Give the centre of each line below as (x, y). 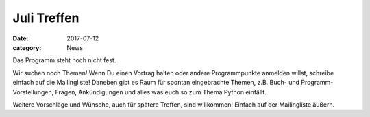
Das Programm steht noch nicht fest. (64, 60)
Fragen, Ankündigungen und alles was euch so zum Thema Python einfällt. (161, 92)
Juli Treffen (46, 18)
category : (27, 47)
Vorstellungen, (33, 92)
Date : (21, 38)
